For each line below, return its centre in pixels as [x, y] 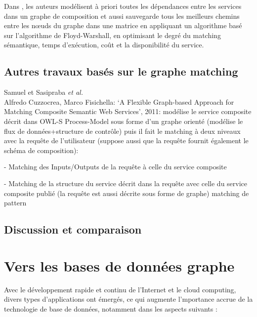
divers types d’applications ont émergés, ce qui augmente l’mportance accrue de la [128, 299]
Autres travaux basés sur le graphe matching [121, 71]
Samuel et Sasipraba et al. [43, 92]
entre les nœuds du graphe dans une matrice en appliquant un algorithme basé [123, 25]
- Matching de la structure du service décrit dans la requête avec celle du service [126, 183]
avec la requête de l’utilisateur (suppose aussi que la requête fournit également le [126, 140]
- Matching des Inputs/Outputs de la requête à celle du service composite [115, 167]
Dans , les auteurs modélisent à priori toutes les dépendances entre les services [123, 6]
